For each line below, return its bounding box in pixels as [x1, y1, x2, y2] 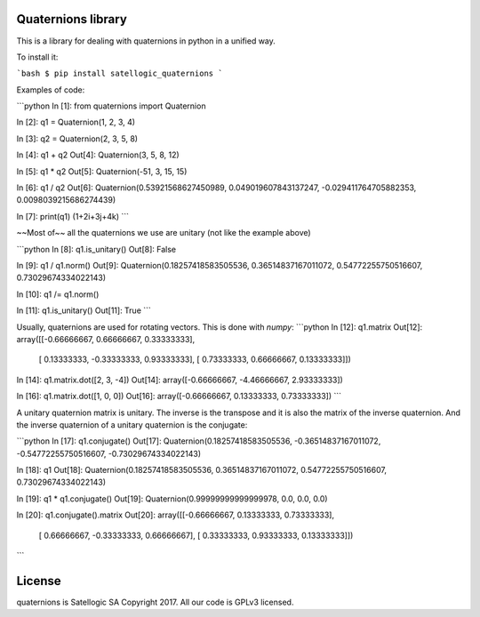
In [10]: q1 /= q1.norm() [16, 289, 100, 300]
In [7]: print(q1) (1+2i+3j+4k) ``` [16, 211, 129, 221]
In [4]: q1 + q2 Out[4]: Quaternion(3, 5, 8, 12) [16, 149, 180, 160]
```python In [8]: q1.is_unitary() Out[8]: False [16, 244, 177, 254]
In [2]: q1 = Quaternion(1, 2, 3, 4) [16, 116, 136, 128]
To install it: [16, 52, 59, 62]
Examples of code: [16, 84, 85, 95]
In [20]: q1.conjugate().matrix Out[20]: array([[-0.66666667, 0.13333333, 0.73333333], [16, 509, 335, 520]
